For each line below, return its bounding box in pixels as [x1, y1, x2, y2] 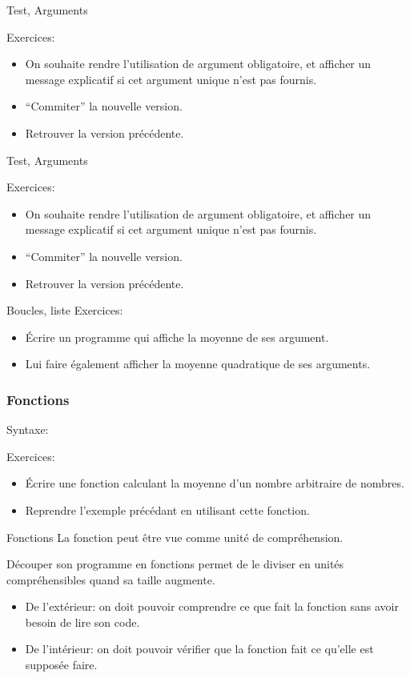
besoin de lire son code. [25, 613, 140, 630]
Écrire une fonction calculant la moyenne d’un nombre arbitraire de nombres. [25, 475, 404, 491]
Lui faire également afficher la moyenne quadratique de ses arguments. [25, 355, 371, 372]
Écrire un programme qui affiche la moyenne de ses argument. [25, 328, 329, 345]
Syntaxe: [6, 421, 49, 438]
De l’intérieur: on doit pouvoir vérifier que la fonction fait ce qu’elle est [25, 640, 374, 657]
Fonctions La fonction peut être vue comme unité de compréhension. [6, 528, 344, 545]
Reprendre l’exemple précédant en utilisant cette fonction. [25, 501, 310, 518]
